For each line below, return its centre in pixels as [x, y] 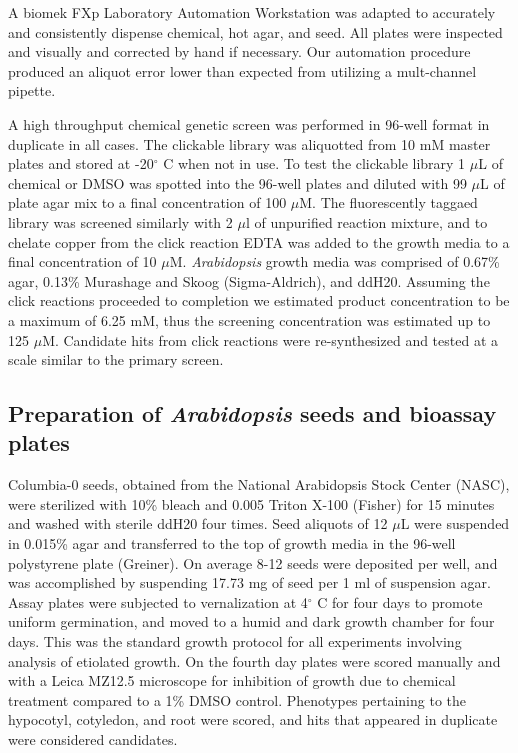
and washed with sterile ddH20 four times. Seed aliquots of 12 [198, 523]
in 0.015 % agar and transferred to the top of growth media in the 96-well [232, 543]
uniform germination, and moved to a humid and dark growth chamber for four [251, 621]
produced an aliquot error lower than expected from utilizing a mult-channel [242, 70]
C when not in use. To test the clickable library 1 [314, 163]
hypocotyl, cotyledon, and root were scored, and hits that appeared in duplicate [253, 719]
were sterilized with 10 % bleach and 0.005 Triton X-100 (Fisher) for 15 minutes [251, 503]
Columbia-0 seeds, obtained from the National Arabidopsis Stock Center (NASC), [259, 484]
